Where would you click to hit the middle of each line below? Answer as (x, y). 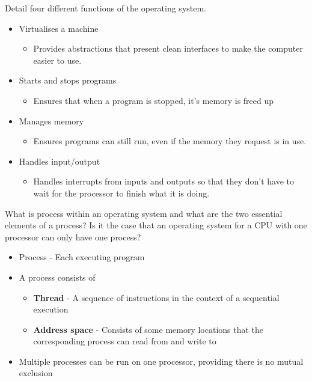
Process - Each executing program (82, 257)
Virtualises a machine (59, 28)
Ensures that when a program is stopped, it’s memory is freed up (154, 100)
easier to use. (57, 60)
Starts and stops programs (68, 80)
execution (51, 309)
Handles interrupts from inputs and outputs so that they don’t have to (164, 181)
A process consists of (57, 277)
